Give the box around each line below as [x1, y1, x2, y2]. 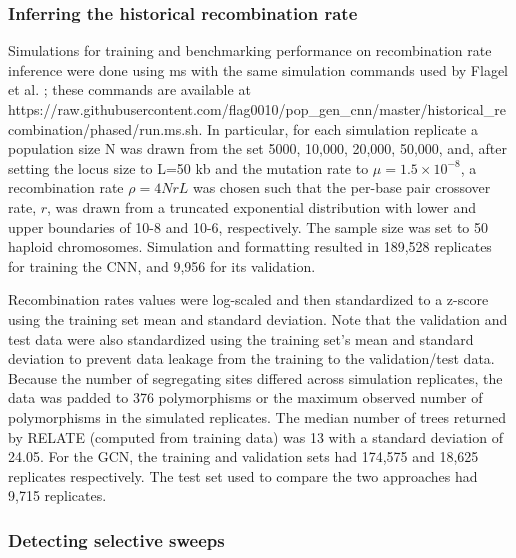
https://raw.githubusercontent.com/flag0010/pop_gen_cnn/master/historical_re [8, 99, 506, 119]
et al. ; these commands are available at [8, 79, 251, 100]
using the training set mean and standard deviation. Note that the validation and [8, 308, 508, 329]
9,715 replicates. [8, 485, 107, 506]
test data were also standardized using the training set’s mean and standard [8, 328, 474, 349]
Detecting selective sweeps [8, 527, 225, 552]
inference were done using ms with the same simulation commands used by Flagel [8, 59, 509, 80]
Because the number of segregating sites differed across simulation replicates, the [8, 367, 503, 388]
